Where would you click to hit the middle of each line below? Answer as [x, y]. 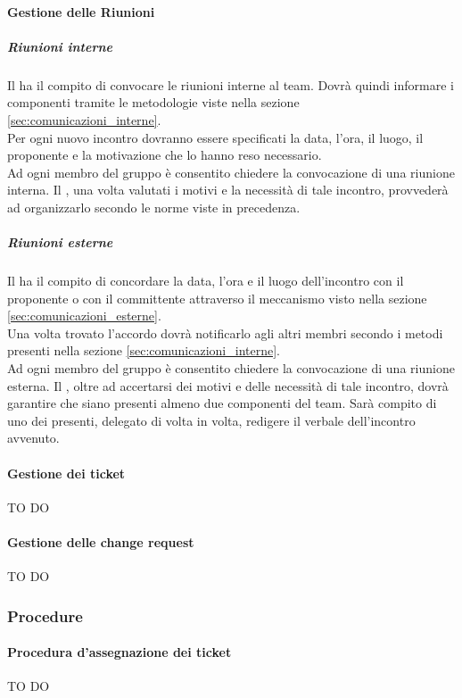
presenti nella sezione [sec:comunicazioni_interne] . [144, 350]
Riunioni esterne [60, 242]
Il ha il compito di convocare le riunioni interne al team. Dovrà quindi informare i [231, 84]
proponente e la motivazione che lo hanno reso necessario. [165, 155]
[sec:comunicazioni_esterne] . [84, 316]
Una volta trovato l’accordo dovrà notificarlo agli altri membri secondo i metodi [225, 332]
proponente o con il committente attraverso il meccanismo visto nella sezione [217, 298]
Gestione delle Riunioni [81, 11]
